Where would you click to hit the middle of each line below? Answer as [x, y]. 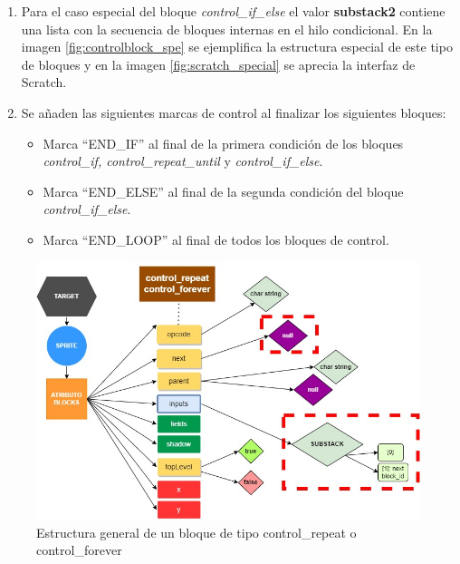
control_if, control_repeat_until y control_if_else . [183, 161]
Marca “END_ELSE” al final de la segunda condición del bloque [223, 191]
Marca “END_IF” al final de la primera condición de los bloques [223, 143]
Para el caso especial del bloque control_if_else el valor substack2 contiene [233, 11]
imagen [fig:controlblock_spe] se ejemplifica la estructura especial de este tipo [237, 47]
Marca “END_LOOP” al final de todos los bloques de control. [216, 239]
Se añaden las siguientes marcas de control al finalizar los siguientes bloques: [234, 112]
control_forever [79, 550]
